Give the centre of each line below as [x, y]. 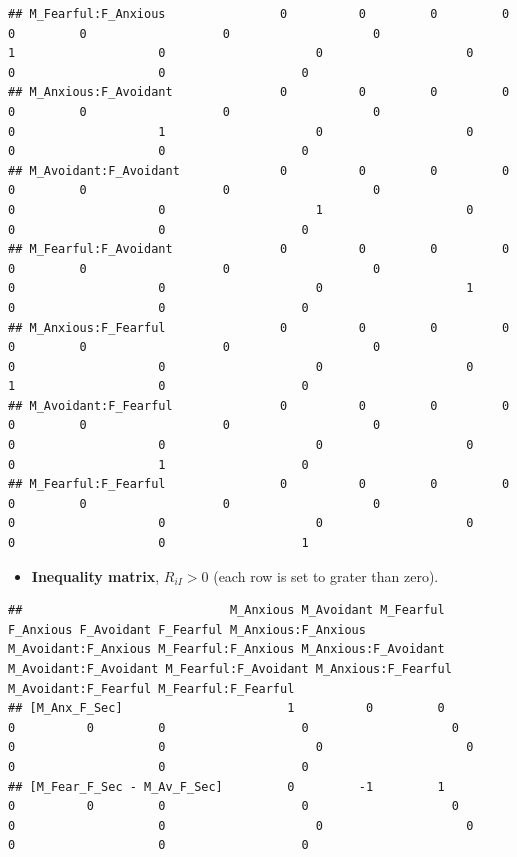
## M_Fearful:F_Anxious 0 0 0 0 [259, 14]
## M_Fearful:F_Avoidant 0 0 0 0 [259, 249]
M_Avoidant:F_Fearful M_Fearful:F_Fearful [151, 688]
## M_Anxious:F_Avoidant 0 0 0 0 [259, 92]
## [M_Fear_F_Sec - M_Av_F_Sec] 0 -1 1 [226, 786]
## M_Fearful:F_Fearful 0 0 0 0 [259, 484]
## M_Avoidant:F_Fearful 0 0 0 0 [259, 405]
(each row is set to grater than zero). [326, 575]
